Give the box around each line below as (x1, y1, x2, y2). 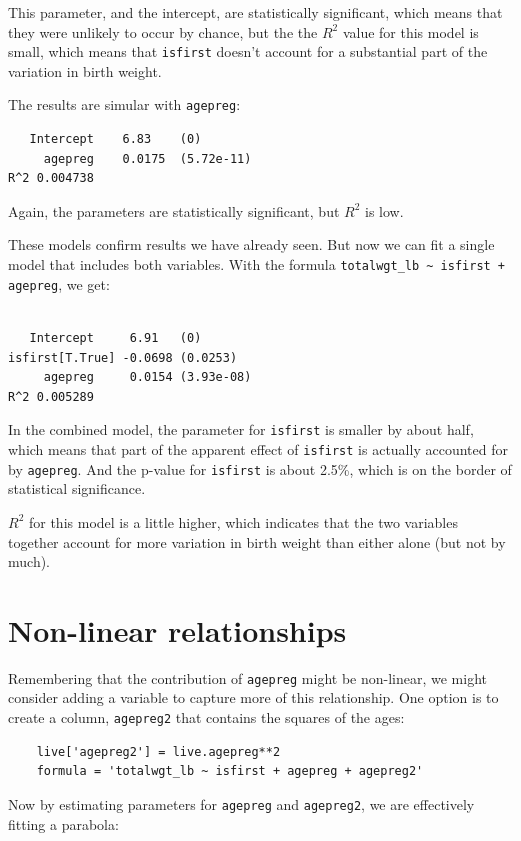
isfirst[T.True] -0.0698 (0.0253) (8, 350, 238, 365)
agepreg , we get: (8, 273, 110, 294)
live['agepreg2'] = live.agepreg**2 (36, 744, 281, 759)
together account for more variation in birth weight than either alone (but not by (8, 531, 506, 552)
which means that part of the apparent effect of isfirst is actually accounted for (8, 439, 508, 459)
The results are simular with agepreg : (8, 94, 241, 115)
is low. (365, 200, 404, 221)
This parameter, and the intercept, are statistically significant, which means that (8, 2, 503, 22)
